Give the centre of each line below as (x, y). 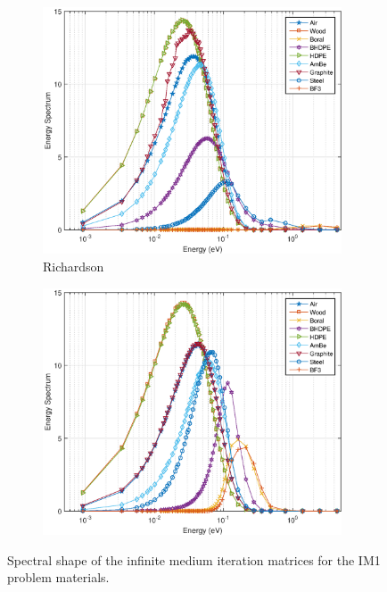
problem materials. (58, 577)
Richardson (74, 267)
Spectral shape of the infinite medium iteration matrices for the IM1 (194, 559)
